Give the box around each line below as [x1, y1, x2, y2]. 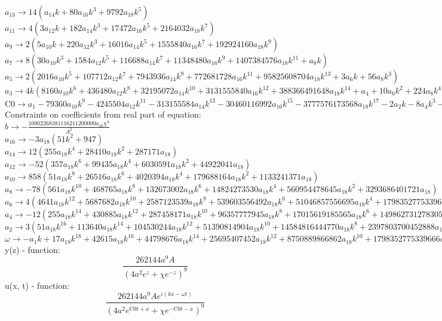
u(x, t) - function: [5, 279, 70, 291]
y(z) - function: [5, 243, 60, 255]
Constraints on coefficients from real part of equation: [5, 107, 201, 120]
